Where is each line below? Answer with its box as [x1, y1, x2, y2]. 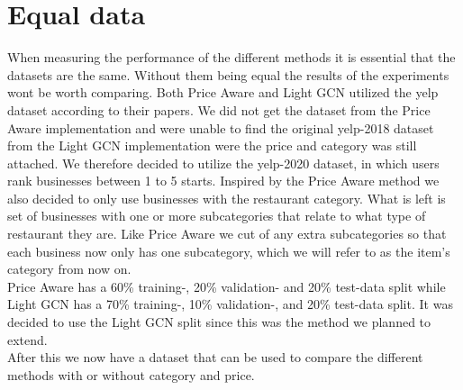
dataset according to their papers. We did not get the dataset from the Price [7, 100, 431, 119]
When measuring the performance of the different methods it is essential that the [7, 48, 456, 67]
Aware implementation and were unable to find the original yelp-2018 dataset [7, 118, 434, 137]
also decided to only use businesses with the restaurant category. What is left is [7, 188, 446, 207]
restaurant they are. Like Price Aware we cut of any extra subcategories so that [7, 224, 447, 243]
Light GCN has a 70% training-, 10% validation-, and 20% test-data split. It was [7, 295, 453, 313]
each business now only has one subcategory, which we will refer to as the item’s [7, 241, 450, 260]
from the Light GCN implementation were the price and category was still [7, 136, 417, 155]
